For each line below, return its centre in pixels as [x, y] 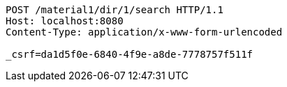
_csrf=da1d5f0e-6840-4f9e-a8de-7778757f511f [130, 54]
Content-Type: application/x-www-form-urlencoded [144, 32]
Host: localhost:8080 [65, 21]
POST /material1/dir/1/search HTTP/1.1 [115, 10]
